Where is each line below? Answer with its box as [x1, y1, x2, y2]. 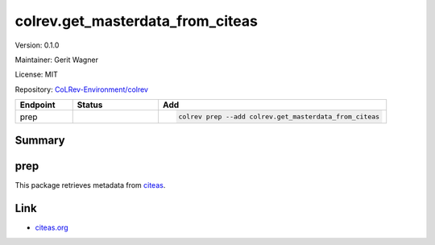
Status [77, 99, 103, 110]
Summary [14, 134, 65, 147]
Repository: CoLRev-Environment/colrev [14, 85, 149, 94]
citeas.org [35, 222, 68, 233]
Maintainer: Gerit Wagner [14, 55, 98, 64]
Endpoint [19, 99, 56, 110]
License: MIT [14, 69, 58, 80]
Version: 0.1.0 [14, 40, 60, 50]
